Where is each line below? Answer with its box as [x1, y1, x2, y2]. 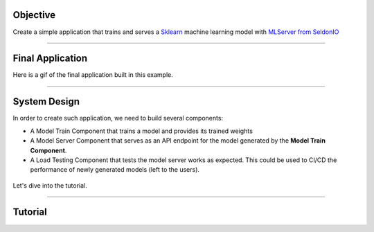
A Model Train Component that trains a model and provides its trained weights [30, 127, 253, 135]
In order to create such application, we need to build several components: [12, 114, 224, 123]
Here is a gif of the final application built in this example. [12, 71, 173, 79]
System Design [12, 96, 80, 107]
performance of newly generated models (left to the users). [30, 166, 200, 174]
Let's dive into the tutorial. [12, 181, 88, 190]
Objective [12, 9, 56, 21]
